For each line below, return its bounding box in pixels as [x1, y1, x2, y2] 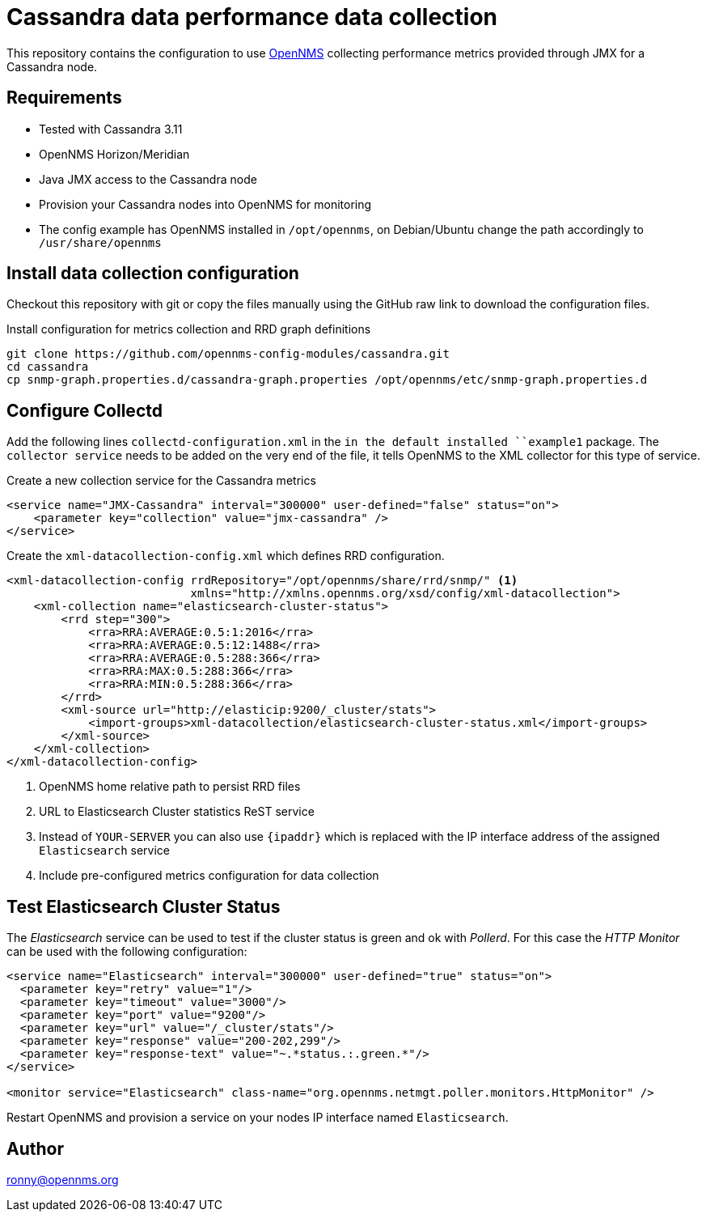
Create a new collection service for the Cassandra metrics [6, 473, 316, 488]
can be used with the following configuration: [6, 944, 247, 959]
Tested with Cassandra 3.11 [39, 121, 183, 136]
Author [6, 1138, 64, 1159]
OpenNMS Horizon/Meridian [39, 146, 190, 161]
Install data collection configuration [6, 263, 299, 284]
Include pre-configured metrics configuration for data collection [39, 868, 379, 883]
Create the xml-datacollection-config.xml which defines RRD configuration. [6, 549, 445, 563]
